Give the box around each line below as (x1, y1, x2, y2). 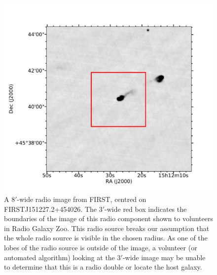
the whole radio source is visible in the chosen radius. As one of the (4, 233, 208, 243)
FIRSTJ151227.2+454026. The (4, 203, 97, 214)
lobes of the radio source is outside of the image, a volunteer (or (4, 242, 197, 252)
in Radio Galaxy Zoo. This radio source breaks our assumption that (4, 223, 210, 233)
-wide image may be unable (122, 252, 206, 262)
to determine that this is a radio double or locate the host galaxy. (4, 262, 202, 272)
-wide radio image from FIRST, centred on (17, 194, 146, 204)
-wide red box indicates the (105, 203, 187, 214)
